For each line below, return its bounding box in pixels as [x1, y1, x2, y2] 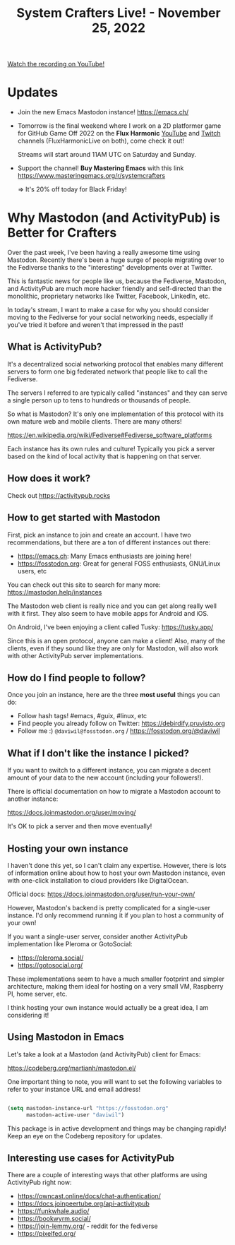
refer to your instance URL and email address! [7, 1085, 141, 1093]
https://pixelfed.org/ [17, 1229, 76, 1238]
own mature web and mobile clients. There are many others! [7, 417, 182, 425]
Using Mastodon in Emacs [7, 1031, 125, 1043]
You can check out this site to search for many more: [7, 580, 161, 589]
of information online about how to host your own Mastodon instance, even [7, 869, 226, 877]
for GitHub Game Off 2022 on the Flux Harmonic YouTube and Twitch [17, 129, 221, 138]
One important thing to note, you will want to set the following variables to [7, 1077, 222, 1085]
